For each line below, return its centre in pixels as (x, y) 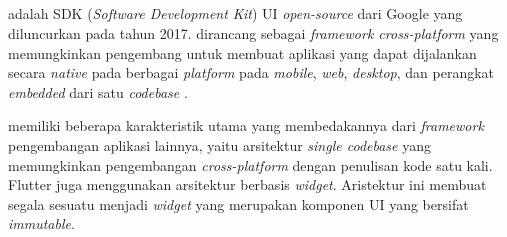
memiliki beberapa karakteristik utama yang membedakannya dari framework (246, 125)
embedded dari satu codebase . (98, 91)
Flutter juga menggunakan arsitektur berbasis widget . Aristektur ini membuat (247, 184)
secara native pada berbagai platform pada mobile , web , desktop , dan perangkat (251, 72)
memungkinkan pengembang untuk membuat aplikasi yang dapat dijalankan (242, 52)
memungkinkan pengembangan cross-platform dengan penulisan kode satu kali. (250, 164)
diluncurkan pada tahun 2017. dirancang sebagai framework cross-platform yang (253, 32)
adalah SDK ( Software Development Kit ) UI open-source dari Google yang (235, 13)
